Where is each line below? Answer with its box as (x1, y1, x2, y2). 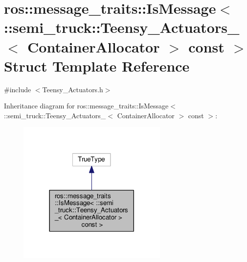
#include (4, 84, 31, 94)
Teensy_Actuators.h (42, 84, 103, 94)
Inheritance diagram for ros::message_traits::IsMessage (4, 101, 169, 111)
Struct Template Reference (4, 55, 190, 76)
